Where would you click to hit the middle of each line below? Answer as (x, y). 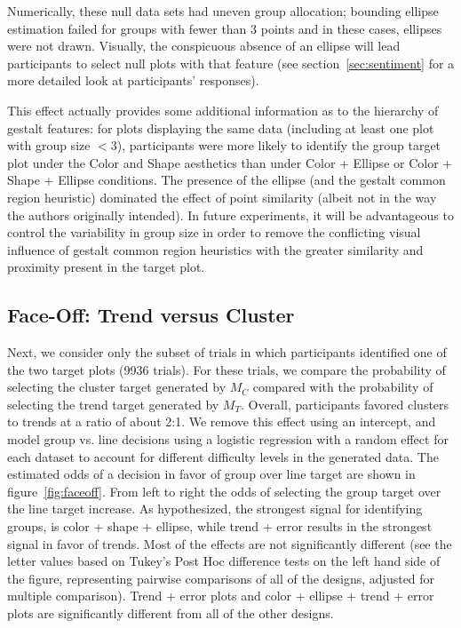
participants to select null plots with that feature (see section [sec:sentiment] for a (231, 63)
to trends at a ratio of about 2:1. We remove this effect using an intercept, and (222, 421)
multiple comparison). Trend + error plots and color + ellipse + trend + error (221, 596)
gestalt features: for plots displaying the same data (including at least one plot (221, 127)
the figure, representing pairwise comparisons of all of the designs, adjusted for (221, 578)
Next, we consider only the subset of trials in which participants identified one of (227, 352)
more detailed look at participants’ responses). (133, 80)
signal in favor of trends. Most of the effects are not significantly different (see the (230, 543)
